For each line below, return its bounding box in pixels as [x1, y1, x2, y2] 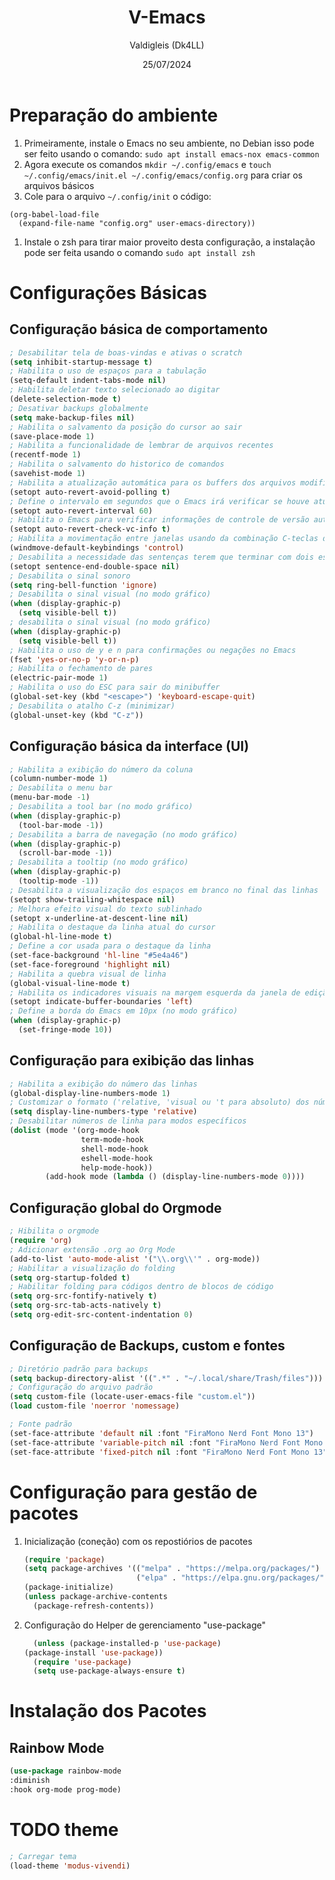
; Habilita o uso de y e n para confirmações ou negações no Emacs [9, 645, 297, 655]
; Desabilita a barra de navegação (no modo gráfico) [9, 829, 239, 840]
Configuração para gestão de [9, 1481, 258, 1503]
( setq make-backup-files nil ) [9, 412, 136, 423]
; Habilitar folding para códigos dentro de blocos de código [9, 1282, 274, 1292]
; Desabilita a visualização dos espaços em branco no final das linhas [9, 885, 319, 895]
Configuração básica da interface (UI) [9, 738, 250, 755]
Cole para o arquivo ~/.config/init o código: [23, 190, 212, 202]
